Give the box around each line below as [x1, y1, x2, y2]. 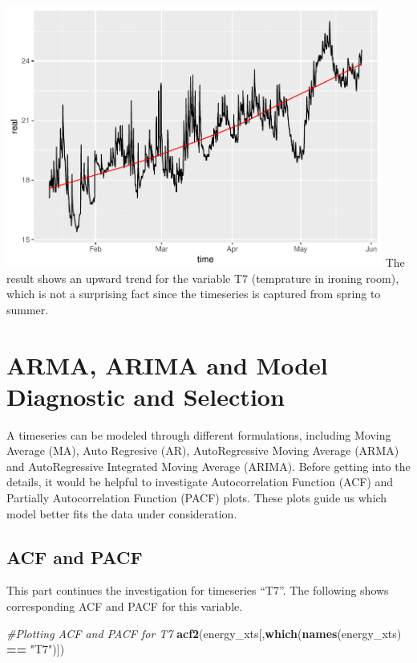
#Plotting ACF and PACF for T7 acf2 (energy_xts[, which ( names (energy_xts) [6, 624, 402, 641]
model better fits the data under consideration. [6, 505, 237, 522]
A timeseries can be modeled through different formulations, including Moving [6, 426, 391, 443]
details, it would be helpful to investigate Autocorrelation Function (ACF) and [6, 473, 394, 490]
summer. [6, 301, 49, 317]
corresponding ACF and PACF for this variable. [6, 598, 243, 615]
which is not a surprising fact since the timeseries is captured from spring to [6, 285, 381, 302]
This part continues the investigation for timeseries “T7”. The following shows [6, 582, 389, 599]
